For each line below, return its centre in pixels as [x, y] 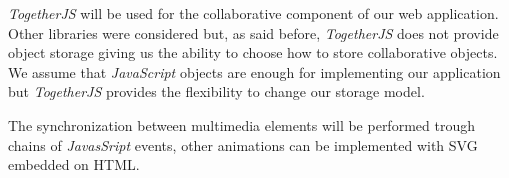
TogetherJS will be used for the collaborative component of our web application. [253, 13]
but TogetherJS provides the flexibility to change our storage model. [216, 91]
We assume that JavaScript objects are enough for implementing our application [254, 71]
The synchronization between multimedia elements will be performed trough [241, 124]
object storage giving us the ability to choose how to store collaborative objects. [253, 52]
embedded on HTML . [74, 164]
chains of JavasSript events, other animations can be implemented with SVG [243, 144]
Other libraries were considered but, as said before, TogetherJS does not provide [253, 32]
